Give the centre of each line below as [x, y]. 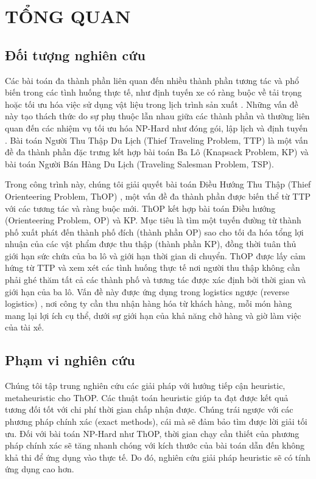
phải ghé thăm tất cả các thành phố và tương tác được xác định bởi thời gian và [156, 280]
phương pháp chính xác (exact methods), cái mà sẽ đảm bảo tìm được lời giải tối [156, 421]
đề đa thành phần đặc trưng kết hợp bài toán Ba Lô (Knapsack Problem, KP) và [157, 152]
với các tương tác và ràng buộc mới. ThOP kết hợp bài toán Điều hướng [140, 208]
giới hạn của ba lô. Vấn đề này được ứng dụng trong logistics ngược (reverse [147, 291]
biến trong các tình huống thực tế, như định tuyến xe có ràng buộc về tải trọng [153, 92]
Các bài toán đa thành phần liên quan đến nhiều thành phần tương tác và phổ [152, 80]
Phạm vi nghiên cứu [70, 360]
